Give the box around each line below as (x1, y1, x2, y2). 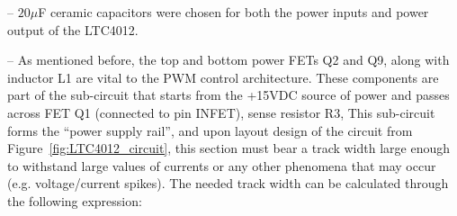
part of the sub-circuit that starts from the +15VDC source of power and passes (7, 85, 450, 104)
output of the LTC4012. (7, 20, 139, 39)
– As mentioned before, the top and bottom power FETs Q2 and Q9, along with (7, 50, 450, 69)
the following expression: (7, 191, 142, 210)
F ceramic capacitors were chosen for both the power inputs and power (38, 3, 429, 21)
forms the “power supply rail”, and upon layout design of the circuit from (7, 121, 413, 139)
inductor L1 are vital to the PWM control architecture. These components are (7, 67, 439, 86)
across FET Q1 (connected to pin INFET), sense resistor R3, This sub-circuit (7, 103, 435, 121)
